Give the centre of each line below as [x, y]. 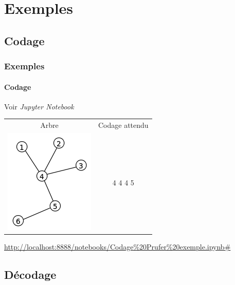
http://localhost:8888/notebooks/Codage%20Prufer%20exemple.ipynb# [117, 247]
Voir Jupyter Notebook [39, 106]
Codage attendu [123, 125]
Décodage [30, 274]
